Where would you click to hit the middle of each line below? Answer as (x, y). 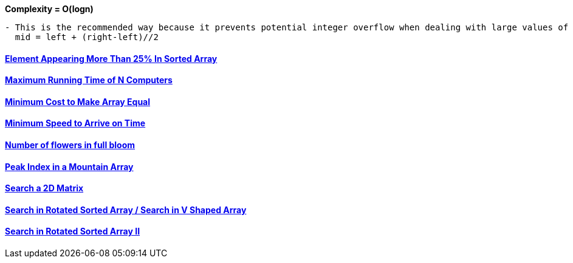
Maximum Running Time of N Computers (89, 80)
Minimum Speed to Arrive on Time (75, 123)
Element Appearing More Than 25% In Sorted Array (111, 58)
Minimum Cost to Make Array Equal (78, 101)
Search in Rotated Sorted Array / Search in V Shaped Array (126, 210)
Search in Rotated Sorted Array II (73, 231)
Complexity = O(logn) (49, 9)
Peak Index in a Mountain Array (69, 166)
